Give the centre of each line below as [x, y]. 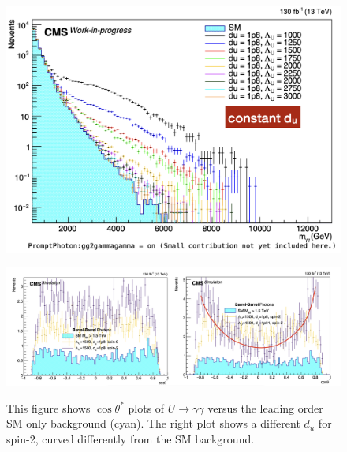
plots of [146, 407]
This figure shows [49, 407]
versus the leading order [265, 407]
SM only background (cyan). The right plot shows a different [153, 423]
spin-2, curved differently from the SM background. [131, 438]
